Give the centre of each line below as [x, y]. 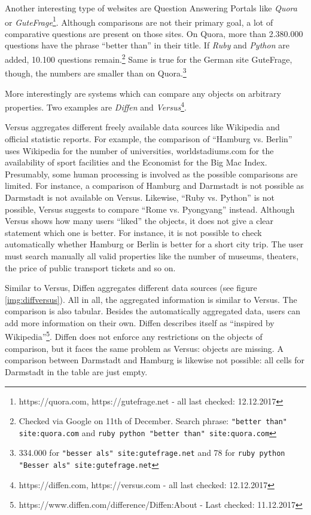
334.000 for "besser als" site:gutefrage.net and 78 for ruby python [152, 453]
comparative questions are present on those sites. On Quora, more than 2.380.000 [154, 33]
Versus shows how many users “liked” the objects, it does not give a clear [139, 221]
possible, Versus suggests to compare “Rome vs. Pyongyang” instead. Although [150, 209]
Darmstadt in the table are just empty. [76, 371]
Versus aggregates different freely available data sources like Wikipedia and [142, 127]
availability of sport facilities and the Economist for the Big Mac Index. [136, 162]
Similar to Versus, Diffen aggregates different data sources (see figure [131, 288]
